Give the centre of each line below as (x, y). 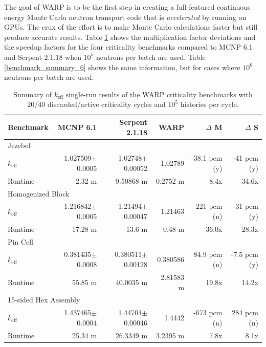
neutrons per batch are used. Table (151, 57)
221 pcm (209, 206)
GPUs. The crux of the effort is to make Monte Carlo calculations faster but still (131, 27)
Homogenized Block (39, 193)
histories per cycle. (209, 104)
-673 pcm (208, 312)
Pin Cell (20, 241)
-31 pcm (246, 206)
